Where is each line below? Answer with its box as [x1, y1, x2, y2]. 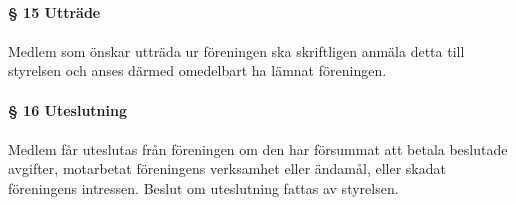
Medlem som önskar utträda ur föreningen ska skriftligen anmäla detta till [8, 40, 465, 61]
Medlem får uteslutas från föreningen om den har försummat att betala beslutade [8, 138, 508, 159]
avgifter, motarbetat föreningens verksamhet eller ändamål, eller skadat [8, 158, 446, 179]
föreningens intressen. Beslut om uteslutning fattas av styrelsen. [8, 177, 399, 198]
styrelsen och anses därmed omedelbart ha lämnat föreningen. [8, 60, 387, 81]
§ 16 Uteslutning [8, 99, 128, 120]
